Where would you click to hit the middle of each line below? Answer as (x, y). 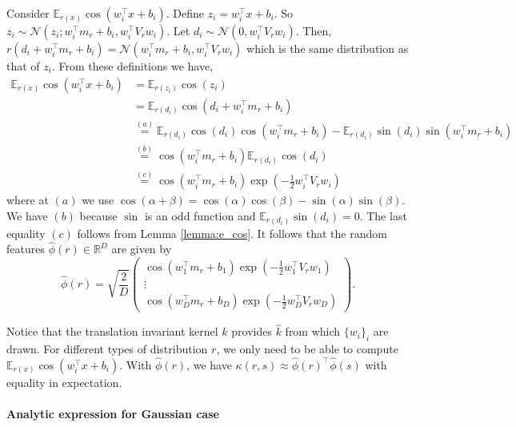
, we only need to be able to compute (307, 349)
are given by (142, 249)
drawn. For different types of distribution (107, 349)
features (26, 249)
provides (252, 331)
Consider (28, 13)
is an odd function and (200, 216)
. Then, (314, 30)
